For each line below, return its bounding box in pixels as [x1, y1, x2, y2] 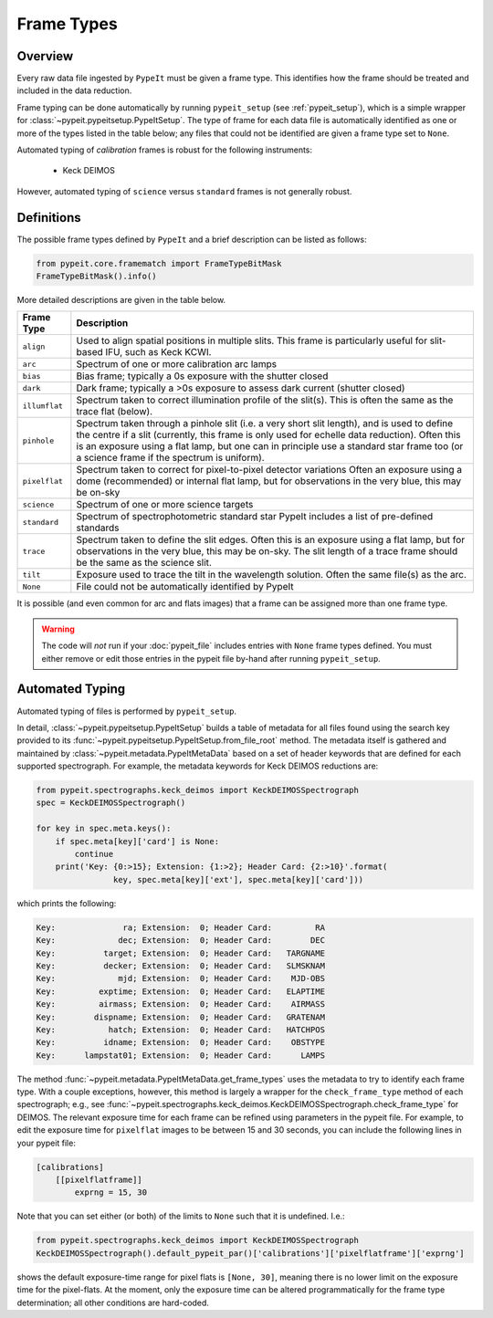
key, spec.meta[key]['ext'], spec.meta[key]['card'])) [112, 874, 364, 884]
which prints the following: [16, 897, 117, 908]
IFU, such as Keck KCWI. [105, 346, 212, 359]
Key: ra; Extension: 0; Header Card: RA [36, 922, 326, 933]
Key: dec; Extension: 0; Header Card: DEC [36, 936, 326, 946]
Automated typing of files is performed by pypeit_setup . [16, 706, 237, 717]
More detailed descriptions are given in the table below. [16, 295, 226, 306]
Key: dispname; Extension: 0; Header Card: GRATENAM [36, 1011, 326, 1022]
